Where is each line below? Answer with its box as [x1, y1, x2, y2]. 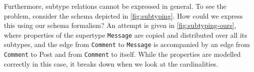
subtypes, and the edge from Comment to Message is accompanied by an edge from [4, 39, 250, 49]
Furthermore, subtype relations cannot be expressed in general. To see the [4, 1, 227, 11]
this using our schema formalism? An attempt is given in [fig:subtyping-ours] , [4, 20, 236, 30]
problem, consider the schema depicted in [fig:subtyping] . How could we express [4, 10, 243, 21]
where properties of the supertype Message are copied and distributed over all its [4, 29, 247, 40]
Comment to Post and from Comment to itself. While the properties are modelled [4, 49, 241, 59]
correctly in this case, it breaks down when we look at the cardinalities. [4, 58, 218, 69]
